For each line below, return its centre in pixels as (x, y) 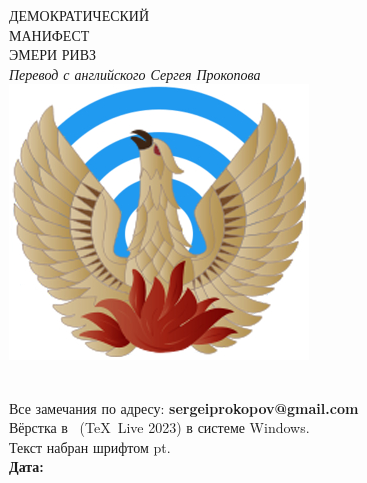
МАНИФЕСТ (49, 34)
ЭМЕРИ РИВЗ (53, 54)
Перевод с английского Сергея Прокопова (135, 73)
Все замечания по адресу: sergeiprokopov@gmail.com (184, 407)
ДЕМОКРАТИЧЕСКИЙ (79, 15)
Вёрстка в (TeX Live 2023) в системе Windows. (159, 427)
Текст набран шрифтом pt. (90, 446)
